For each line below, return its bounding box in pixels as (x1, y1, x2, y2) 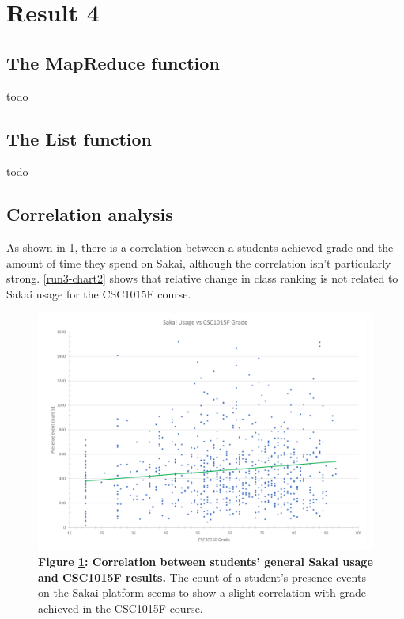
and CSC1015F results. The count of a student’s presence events (38, 568, 366, 585)
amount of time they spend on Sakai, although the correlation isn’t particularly (6, 254, 391, 271)
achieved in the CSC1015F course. (38, 599, 203, 616)
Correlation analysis (6, 202, 173, 226)
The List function (6, 126, 153, 150)
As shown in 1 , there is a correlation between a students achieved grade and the (6, 239, 394, 256)
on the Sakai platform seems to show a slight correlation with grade (38, 584, 367, 601)
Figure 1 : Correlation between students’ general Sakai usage (38, 553, 373, 569)
